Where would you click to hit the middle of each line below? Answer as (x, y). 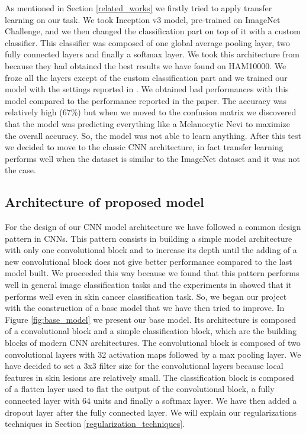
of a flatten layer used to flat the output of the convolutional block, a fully (140, 389)
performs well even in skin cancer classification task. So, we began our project (146, 296)
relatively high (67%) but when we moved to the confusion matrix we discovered (151, 112)
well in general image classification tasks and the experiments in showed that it (148, 285)
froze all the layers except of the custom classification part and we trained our (146, 77)
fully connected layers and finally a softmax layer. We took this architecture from (152, 54)
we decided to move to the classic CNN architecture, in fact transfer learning (144, 147)
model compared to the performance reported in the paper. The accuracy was (146, 100)
